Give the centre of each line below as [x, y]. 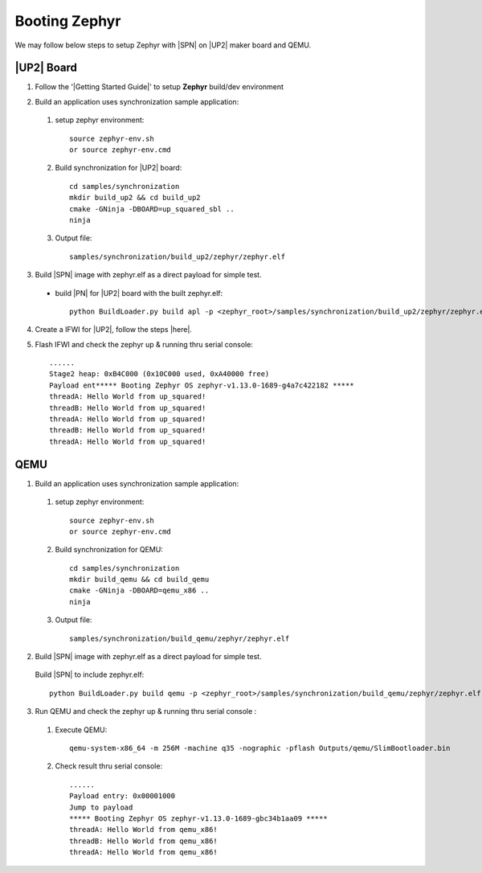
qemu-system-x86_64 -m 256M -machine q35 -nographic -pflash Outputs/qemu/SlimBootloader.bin [260, 748]
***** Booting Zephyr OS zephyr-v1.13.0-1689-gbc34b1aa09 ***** [199, 818]
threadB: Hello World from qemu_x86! [144, 841]
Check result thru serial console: [109, 766]
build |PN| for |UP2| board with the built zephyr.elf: [139, 293]
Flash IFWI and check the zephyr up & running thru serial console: [144, 344]
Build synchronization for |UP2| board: [118, 168]
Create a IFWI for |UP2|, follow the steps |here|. [114, 330]
